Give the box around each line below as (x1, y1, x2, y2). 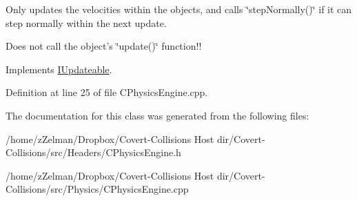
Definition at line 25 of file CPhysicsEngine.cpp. (6, 85, 208, 99)
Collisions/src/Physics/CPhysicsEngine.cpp (6, 182, 189, 196)
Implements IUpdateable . (6, 61, 112, 76)
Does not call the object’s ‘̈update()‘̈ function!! (6, 39, 202, 53)
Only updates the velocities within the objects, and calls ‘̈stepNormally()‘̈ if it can (6, 2, 352, 16)
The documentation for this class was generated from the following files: (6, 108, 309, 122)
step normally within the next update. (6, 15, 167, 30)
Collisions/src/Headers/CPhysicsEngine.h (6, 145, 181, 160)
